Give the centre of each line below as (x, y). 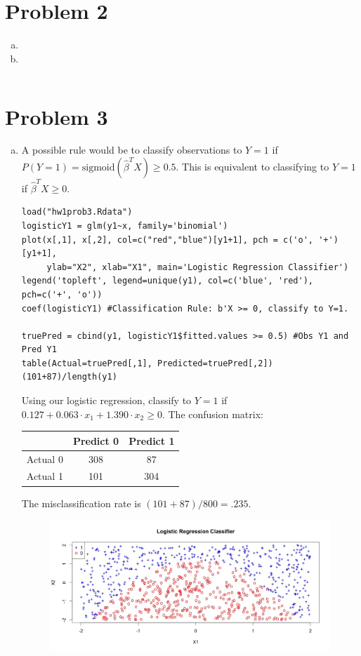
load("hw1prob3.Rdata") (77, 212)
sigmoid (98, 168)
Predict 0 (96, 440)
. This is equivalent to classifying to (252, 167)
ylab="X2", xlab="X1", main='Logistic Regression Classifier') (198, 267)
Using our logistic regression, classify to (106, 400)
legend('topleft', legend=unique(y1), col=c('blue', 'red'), (168, 281)
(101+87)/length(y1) (69, 377)
